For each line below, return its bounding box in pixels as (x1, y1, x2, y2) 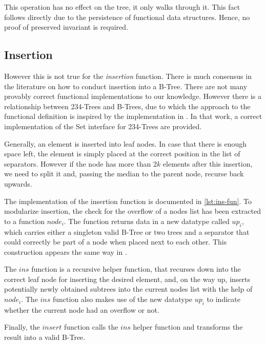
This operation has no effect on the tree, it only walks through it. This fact (4, 2, 240, 12)
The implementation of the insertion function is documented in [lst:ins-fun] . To (4, 195, 252, 206)
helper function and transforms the (133, 321, 243, 332)
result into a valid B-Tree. (4, 332, 86, 342)
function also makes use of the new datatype (53, 294, 193, 305)
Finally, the (4, 321, 40, 332)
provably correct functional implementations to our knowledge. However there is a (4, 91, 262, 102)
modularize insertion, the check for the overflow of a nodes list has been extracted (4, 206, 261, 216)
